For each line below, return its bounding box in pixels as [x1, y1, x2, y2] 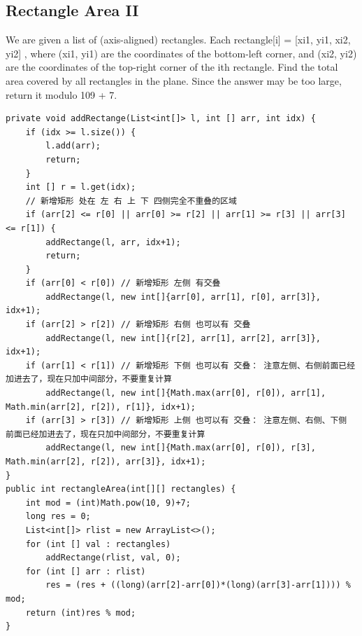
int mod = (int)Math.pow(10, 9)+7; [25, 497, 191, 508]
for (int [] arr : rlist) [25, 566, 146, 576]
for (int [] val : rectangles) [25, 539, 171, 549]
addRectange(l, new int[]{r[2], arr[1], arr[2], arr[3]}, [45, 333, 321, 343]
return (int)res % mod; [25, 607, 136, 618]
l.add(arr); [45, 141, 101, 151]
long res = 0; [25, 511, 91, 522]
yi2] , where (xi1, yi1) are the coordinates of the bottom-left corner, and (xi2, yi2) [6, 46, 357, 60]
